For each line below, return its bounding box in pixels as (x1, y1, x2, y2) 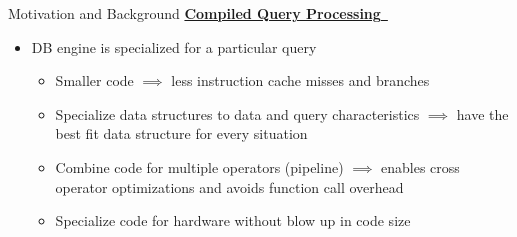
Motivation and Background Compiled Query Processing (8, 3, 381, 23)
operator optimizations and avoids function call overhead (55, 176, 404, 197)
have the (456, 103, 509, 124)
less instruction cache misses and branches (171, 70, 430, 91)
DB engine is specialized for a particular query (31, 36, 317, 57)
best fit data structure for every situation (55, 123, 308, 144)
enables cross (381, 156, 460, 177)
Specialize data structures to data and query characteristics (55, 103, 420, 124)
